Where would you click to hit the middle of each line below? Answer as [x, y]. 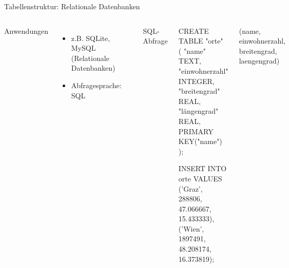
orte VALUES [200, 178]
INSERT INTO [203, 168]
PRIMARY [196, 131]
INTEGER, [196, 81]
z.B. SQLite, [91, 38]
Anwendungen [26, 30]
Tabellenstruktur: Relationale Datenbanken [72, 6]
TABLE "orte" [201, 41]
